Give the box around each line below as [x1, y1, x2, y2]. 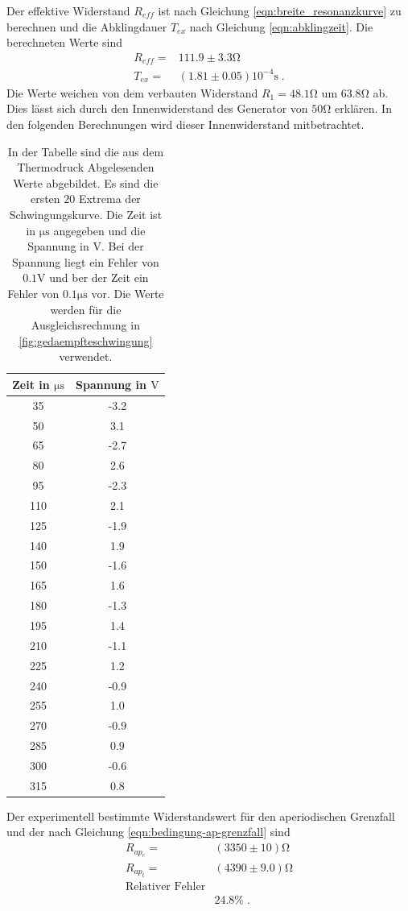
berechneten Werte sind [6, 34, 123, 51]
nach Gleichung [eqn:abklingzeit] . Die [189, 18, 373, 35]
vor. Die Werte [91, 284, 164, 301]
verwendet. [59, 348, 113, 365]
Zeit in [12, 375, 50, 392]
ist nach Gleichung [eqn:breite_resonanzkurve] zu [158, 2, 402, 19]
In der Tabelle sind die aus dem [7, 143, 164, 159]
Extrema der [78, 190, 141, 207]
